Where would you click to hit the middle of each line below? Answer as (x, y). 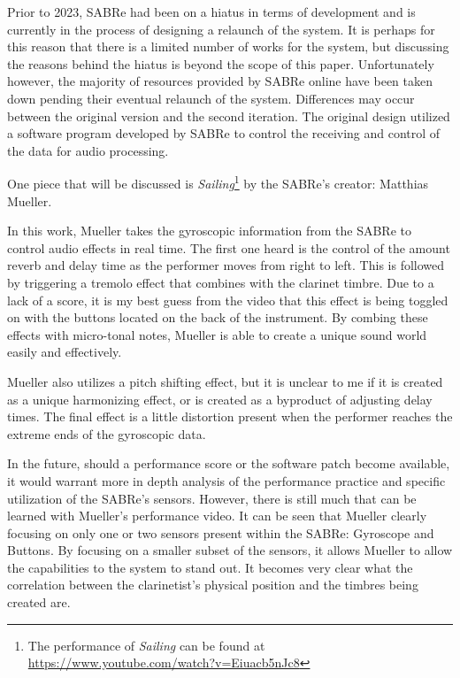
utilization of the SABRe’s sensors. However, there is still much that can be (212, 498)
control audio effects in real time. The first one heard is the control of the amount (229, 247)
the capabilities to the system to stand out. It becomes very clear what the (210, 567)
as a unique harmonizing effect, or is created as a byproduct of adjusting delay (220, 399)
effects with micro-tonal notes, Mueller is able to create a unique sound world (217, 334)
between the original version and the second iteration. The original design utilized (229, 116)
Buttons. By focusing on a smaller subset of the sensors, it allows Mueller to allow (230, 550)
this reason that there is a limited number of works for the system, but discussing (228, 46)
